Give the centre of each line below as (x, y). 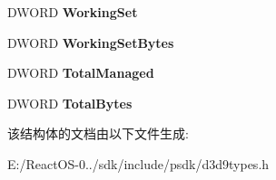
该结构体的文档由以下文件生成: (98, 133)
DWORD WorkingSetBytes (91, 42)
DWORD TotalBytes (70, 103)
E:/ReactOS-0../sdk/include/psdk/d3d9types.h (138, 163)
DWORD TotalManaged (81, 73)
